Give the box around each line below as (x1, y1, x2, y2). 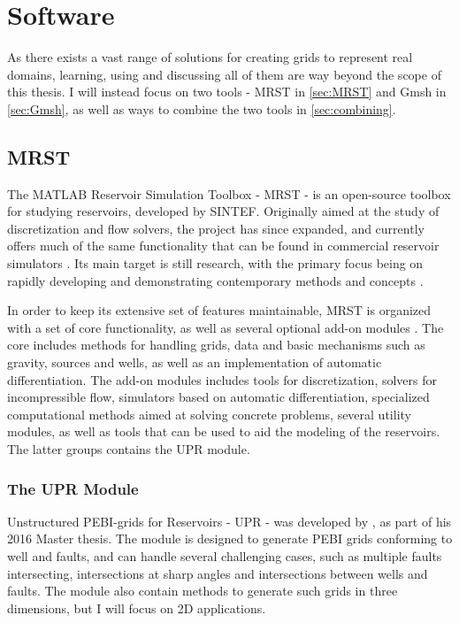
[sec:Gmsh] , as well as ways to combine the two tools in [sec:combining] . (7, 99, 396, 118)
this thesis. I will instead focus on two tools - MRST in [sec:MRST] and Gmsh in (7, 82, 447, 101)
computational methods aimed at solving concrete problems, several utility (7, 404, 411, 423)
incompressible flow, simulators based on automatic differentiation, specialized (7, 388, 430, 406)
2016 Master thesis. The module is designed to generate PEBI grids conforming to (7, 529, 453, 548)
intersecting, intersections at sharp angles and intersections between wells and (7, 564, 428, 582)
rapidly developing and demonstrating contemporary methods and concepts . (7, 271, 424, 289)
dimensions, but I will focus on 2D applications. (7, 598, 266, 617)
